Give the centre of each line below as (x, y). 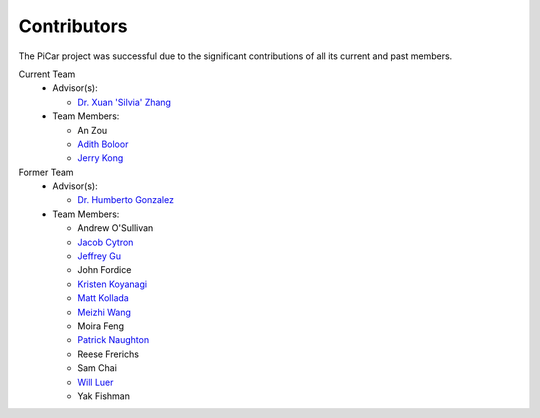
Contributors (73, 26)
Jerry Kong (100, 158)
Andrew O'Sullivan (115, 228)
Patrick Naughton (113, 340)
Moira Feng (101, 326)
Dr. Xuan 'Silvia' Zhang (124, 102)
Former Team (46, 172)
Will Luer (95, 382)
